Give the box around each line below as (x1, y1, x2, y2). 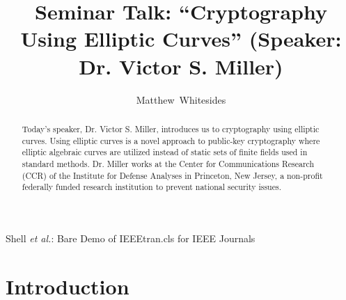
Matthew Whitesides (136, 92, 226, 106)
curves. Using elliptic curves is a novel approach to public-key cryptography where (22, 134, 320, 146)
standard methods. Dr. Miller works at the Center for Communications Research (22, 157, 315, 169)
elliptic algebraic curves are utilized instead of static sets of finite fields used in (22, 146, 308, 158)
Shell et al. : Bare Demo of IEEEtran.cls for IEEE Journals (6, 230, 255, 245)
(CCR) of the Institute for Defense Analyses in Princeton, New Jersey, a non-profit (22, 169, 323, 181)
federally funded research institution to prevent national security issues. (22, 181, 281, 193)
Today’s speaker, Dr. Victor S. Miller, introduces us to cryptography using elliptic (22, 123, 320, 134)
